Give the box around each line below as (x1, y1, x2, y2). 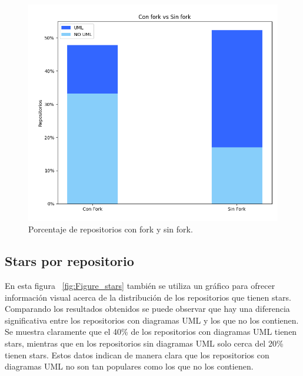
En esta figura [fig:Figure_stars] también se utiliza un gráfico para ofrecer (5, 279, 275, 291)
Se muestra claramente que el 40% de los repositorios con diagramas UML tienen (5, 325, 297, 338)
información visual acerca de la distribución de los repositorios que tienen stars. (5, 291, 291, 303)
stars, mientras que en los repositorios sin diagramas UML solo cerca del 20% (5, 337, 284, 349)
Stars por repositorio (5, 252, 134, 270)
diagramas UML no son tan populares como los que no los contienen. (5, 360, 254, 372)
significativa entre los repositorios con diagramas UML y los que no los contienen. (5, 314, 299, 326)
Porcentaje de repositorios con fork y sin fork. (28, 223, 193, 235)
